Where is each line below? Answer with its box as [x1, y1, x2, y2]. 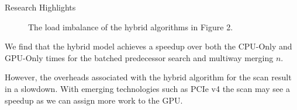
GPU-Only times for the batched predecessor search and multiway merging [5, 51, 274, 63]
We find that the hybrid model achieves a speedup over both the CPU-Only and [5, 40, 292, 52]
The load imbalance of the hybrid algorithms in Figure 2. [28, 20, 233, 33]
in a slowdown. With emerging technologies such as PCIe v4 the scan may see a [5, 82, 290, 94]
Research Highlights [5, 1, 76, 13]
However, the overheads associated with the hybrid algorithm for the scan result [5, 71, 292, 83]
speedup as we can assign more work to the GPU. [5, 94, 183, 106]
